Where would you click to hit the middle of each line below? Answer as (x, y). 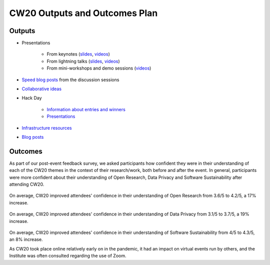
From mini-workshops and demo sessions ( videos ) (99, 68)
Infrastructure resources (47, 128)
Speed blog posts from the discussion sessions (70, 80)
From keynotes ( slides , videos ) (78, 54)
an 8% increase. (26, 239)
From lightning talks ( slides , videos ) (83, 61)
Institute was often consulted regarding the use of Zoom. (68, 256)
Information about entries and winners (86, 109)
